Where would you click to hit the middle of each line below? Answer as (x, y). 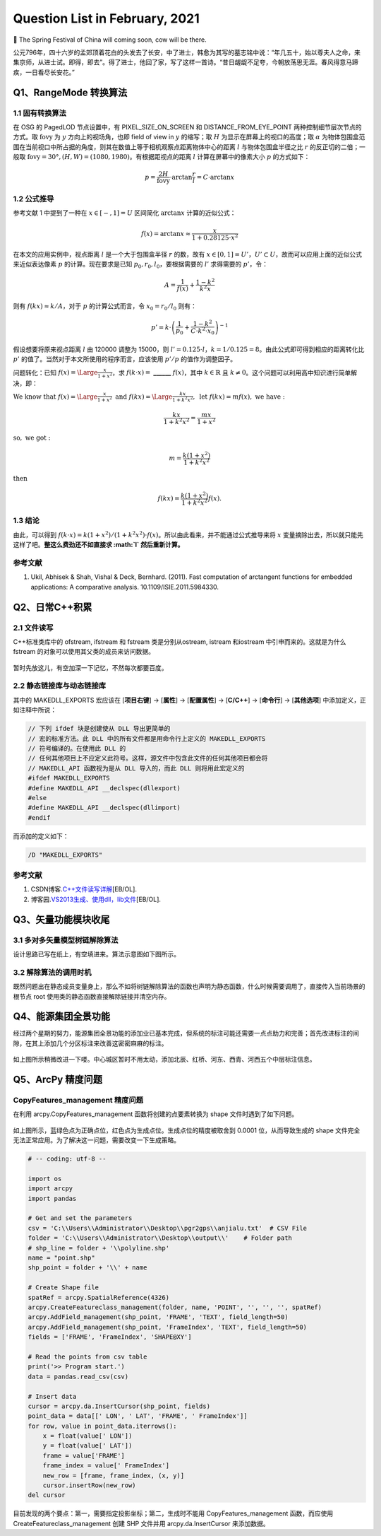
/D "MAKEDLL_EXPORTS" (65, 855)
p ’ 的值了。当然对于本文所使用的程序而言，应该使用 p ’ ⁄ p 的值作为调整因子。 (125, 359)
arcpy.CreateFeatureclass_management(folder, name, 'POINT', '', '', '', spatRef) (175, 1307)
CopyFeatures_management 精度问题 (78, 1100)
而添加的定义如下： (41, 836)
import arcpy (50, 1189)
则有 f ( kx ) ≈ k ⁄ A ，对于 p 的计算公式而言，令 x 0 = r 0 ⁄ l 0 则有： (105, 306)
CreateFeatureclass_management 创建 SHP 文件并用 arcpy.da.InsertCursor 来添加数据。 (141, 1523)
